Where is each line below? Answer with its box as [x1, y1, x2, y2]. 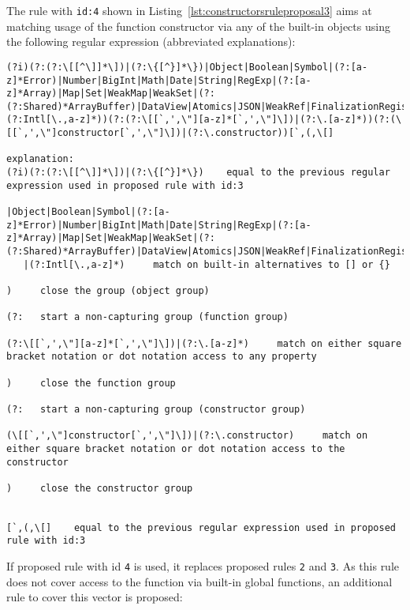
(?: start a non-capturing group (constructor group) [6, 403, 306, 415]
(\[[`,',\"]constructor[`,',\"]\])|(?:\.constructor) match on [6, 430, 368, 442]
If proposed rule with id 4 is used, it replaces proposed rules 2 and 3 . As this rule [6, 558, 400, 574]
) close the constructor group [6, 482, 193, 494]
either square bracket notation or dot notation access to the [6, 442, 345, 454]
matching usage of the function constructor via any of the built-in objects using [6, 17, 390, 34]
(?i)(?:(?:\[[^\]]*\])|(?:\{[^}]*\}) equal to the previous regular [6, 167, 390, 179]
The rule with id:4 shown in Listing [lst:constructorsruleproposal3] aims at [6, 2, 372, 18]
